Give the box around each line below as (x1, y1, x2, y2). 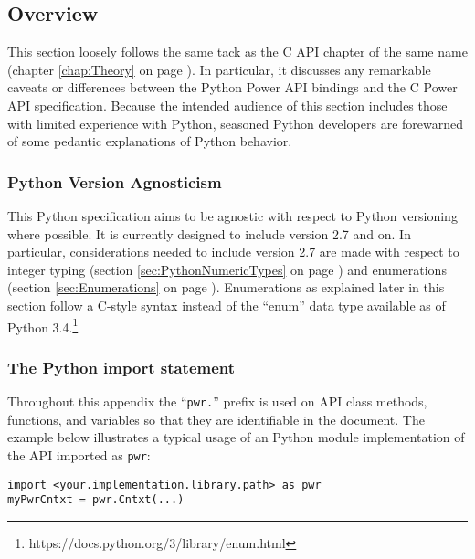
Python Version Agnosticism (7, 170, 222, 193)
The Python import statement (7, 355, 236, 378)
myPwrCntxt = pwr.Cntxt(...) (7, 493, 185, 507)
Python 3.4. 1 (7, 314, 79, 336)
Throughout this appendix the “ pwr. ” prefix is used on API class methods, (7, 392, 427, 411)
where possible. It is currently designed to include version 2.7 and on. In (7, 224, 411, 243)
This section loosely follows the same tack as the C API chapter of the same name (7, 42, 468, 61)
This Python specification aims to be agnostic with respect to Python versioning (7, 206, 458, 225)
